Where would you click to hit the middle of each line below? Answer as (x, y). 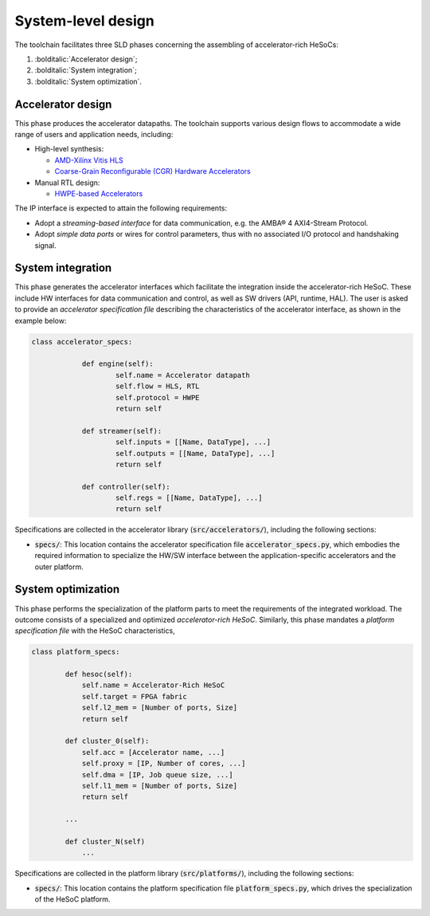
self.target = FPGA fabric (134, 696)
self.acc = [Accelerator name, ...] (153, 752)
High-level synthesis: (69, 149)
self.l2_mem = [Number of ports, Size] (160, 708)
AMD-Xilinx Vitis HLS (89, 160)
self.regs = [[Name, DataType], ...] (189, 498)
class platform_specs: (76, 652)
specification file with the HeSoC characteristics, (95, 631)
